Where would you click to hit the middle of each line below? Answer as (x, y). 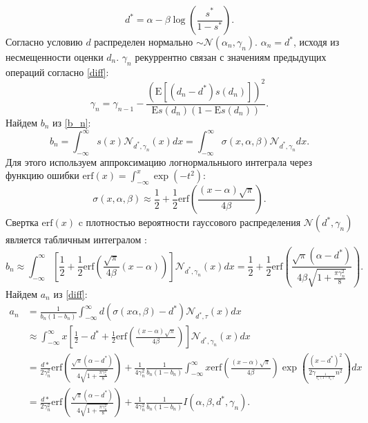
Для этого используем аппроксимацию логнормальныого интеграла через (159, 161)
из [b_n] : (72, 122)
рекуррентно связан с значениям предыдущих (231, 57)
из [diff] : (70, 293)
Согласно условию (44, 41)
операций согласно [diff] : (57, 72)
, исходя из (316, 41)
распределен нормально (144, 41)
